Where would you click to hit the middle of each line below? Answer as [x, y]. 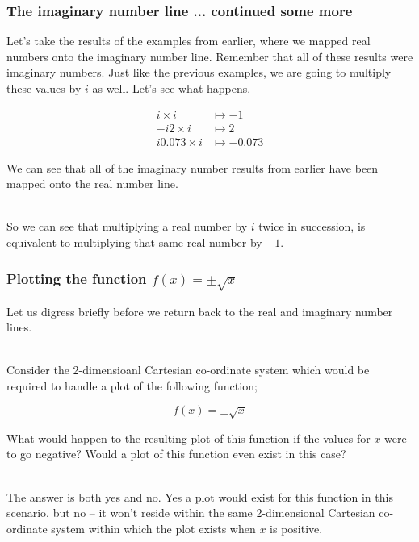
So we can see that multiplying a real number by [127, 226]
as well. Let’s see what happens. [172, 88]
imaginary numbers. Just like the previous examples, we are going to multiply [199, 72]
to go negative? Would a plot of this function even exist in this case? [176, 454]
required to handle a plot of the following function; [132, 385]
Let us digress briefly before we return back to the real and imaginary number [200, 311]
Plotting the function [77, 278]
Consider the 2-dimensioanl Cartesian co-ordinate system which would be [188, 370]
